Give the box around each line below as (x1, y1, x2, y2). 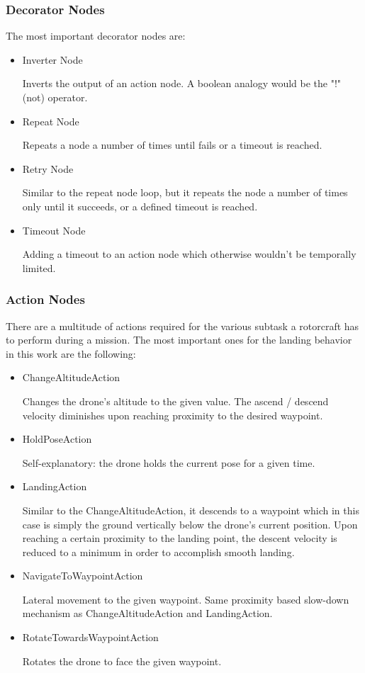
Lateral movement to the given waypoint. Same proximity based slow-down (22, 592, 349, 606)
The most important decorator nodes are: (6, 28, 186, 43)
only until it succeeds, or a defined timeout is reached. (22, 198, 258, 213)
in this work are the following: (6, 346, 136, 361)
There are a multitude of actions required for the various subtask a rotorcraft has (6, 318, 359, 333)
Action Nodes (6, 290, 85, 308)
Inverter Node (22, 52, 83, 67)
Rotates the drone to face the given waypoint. (22, 653, 222, 668)
